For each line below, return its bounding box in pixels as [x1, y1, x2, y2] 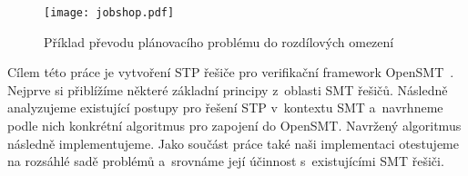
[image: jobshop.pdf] [44, 6, 175, 19]
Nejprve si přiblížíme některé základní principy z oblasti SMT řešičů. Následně [7, 80, 448, 99]
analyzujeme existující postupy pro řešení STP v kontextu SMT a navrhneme [7, 98, 443, 117]
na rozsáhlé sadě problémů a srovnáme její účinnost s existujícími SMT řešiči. [7, 152, 444, 171]
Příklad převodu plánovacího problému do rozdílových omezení [44, 32, 394, 51]
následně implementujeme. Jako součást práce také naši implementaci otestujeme [7, 133, 459, 152]
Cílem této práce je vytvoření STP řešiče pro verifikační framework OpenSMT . [7, 63, 454, 82]
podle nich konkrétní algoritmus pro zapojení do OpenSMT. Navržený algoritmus [7, 116, 462, 135]
